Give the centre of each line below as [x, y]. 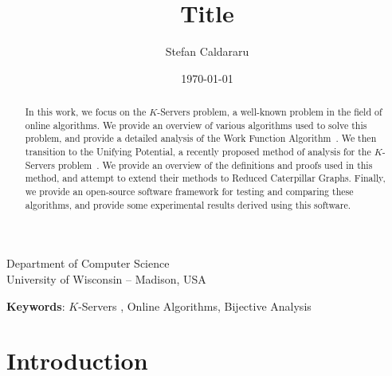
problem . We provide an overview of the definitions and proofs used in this [215, 164]
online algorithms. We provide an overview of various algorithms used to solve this [196, 125]
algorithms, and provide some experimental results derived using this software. [188, 204]
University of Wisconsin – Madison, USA [106, 278]
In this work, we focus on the [86, 112]
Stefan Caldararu [207, 51]
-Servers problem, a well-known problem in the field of [270, 112]
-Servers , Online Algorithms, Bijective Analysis [195, 305]
